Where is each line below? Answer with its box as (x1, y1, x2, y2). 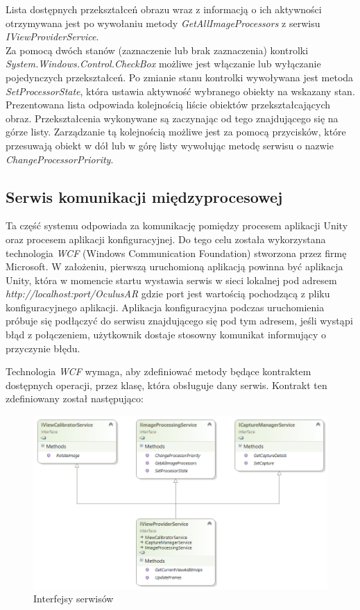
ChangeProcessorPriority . (6, 151, 114, 166)
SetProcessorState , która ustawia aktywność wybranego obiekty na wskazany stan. (6, 83, 355, 98)
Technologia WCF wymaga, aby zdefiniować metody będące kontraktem (6, 364, 311, 379)
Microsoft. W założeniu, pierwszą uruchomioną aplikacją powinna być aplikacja (6, 259, 343, 274)
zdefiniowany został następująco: (6, 391, 144, 406)
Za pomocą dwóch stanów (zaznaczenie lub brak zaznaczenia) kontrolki (6, 42, 309, 57)
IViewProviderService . (6, 29, 99, 44)
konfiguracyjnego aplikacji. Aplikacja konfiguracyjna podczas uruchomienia (6, 299, 325, 314)
